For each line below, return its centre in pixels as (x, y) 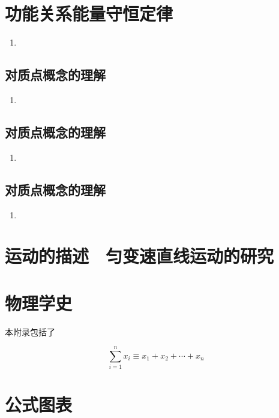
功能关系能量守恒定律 (89, 13)
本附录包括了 (30, 331)
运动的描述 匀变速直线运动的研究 (139, 256)
